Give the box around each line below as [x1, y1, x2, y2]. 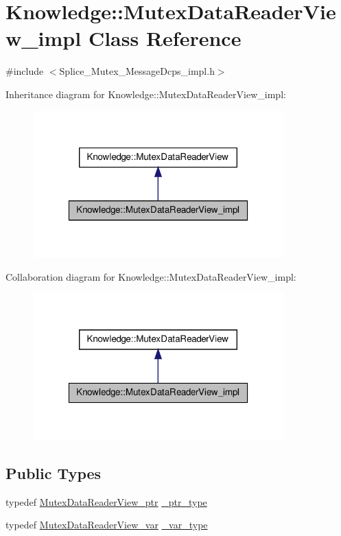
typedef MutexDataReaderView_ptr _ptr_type [5, 494, 207, 509]
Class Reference [88, 24, 242, 52]
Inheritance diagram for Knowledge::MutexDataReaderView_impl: [5, 86, 286, 101]
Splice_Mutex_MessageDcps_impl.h [59, 64, 215, 78]
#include [5, 64, 44, 78]
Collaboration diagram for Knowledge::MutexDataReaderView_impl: [5, 269, 296, 283]
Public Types [5, 463, 102, 484]
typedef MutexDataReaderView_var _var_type [5, 517, 208, 532]
